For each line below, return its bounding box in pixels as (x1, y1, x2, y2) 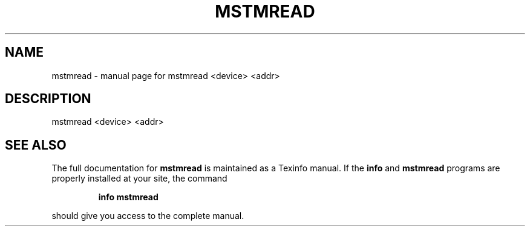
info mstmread (98, 192, 159, 203)
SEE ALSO (5, 137, 67, 153)
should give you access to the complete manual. (51, 210, 244, 221)
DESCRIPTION (5, 91, 91, 107)
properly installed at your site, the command (51, 173, 227, 184)
